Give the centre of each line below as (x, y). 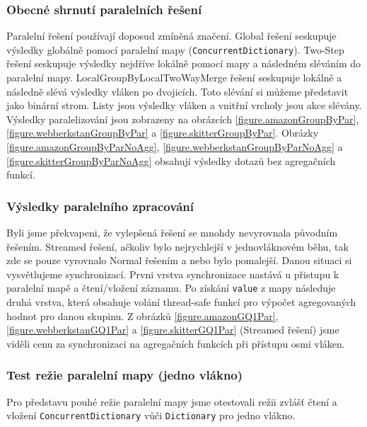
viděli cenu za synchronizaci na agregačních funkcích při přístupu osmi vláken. (176, 343)
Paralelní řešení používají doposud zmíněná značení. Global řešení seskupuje (171, 36)
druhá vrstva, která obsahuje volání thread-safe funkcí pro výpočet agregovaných (181, 302)
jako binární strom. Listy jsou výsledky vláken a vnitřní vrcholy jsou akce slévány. (184, 105)
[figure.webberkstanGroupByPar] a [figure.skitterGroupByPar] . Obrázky (163, 133)
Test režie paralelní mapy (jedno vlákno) (125, 375)
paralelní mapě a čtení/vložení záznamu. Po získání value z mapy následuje (171, 288)
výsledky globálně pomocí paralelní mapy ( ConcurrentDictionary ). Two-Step (175, 49)
